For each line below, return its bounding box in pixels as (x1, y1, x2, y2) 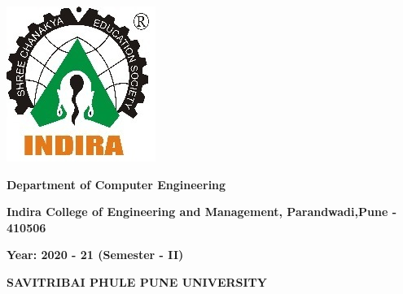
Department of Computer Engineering (7, 175, 226, 192)
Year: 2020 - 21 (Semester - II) (7, 246, 184, 263)
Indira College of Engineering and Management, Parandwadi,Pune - (7, 203, 396, 220)
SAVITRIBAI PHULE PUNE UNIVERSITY (7, 273, 267, 290)
